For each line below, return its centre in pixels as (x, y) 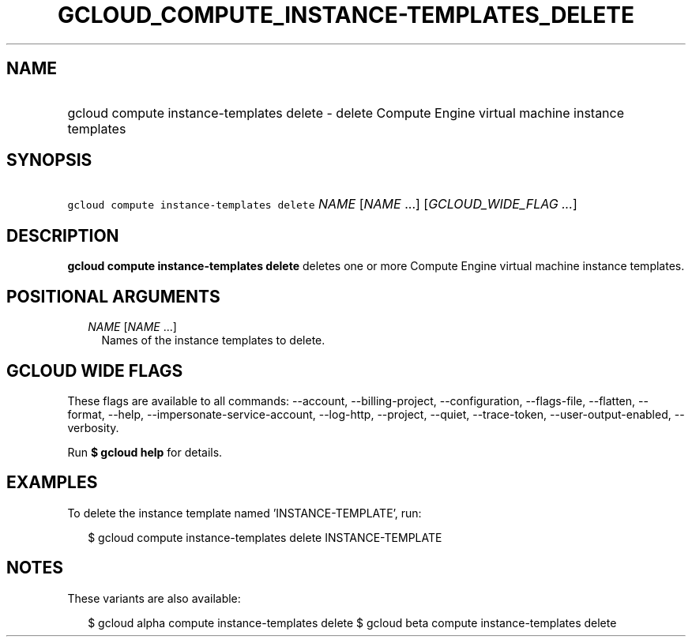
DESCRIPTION (63, 235)
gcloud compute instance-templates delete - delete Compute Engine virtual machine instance (346, 113)
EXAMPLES (52, 483)
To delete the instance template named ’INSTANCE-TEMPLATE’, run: (244, 513)
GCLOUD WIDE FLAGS (95, 370)
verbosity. (93, 427)
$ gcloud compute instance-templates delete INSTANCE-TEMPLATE (265, 537)
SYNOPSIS (49, 160)
